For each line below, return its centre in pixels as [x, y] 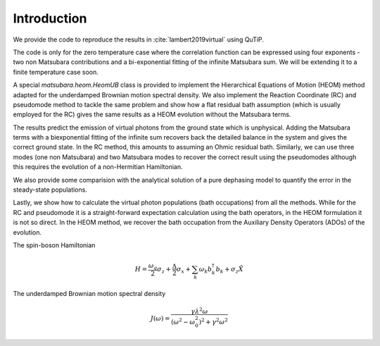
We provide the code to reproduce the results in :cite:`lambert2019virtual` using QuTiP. [138, 39]
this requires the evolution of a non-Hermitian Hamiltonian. [98, 167]
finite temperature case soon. [56, 72]
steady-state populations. [50, 190]
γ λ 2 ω [199, 311]
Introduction [50, 18]
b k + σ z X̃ [229, 270]
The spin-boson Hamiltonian [54, 245]
